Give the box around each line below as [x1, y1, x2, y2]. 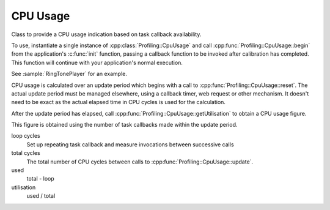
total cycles [11, 149, 40, 157]
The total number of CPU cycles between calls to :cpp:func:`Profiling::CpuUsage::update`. [26, 158, 254, 165]
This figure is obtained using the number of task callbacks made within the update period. [11, 121, 238, 129]
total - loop [26, 175, 54, 182]
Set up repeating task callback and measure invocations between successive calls [26, 141, 235, 148]
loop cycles [11, 132, 40, 140]
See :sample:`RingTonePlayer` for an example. [11, 70, 128, 78]
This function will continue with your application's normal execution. [11, 59, 183, 66]
